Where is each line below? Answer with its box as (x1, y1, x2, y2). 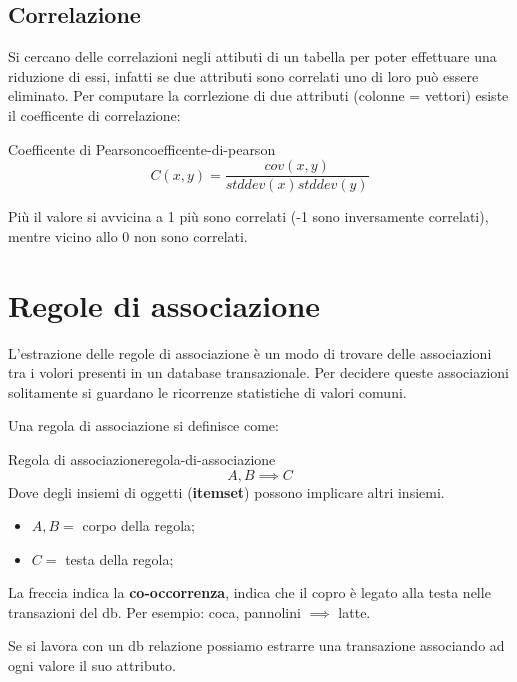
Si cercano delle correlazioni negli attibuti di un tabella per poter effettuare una (8, 46, 497, 67)
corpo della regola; (82, 515, 195, 536)
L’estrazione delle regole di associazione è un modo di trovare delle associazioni (8, 342, 492, 363)
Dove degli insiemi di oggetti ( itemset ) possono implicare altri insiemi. (8, 481, 445, 502)
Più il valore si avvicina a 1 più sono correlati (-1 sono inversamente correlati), (8, 206, 489, 227)
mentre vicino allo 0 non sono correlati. (8, 225, 248, 246)
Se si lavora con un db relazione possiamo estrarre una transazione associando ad (8, 635, 505, 656)
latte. (338, 601, 371, 622)
